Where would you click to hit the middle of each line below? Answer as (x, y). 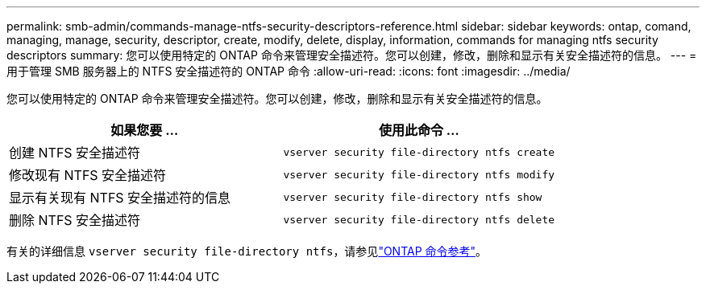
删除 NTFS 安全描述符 (75, 220)
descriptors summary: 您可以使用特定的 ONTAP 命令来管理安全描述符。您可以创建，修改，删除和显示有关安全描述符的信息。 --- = (352, 55)
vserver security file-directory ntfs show (413, 197)
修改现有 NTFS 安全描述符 (88, 175)
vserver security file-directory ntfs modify (419, 174)
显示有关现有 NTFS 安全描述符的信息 (120, 198)
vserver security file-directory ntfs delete (419, 219)
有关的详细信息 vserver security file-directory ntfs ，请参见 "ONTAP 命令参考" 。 (247, 251)
